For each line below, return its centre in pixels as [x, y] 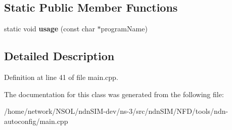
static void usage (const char [50, 29]
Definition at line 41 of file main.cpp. [61, 77]
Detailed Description [59, 56]
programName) [124, 29]
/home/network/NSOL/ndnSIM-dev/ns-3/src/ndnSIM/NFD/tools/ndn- [116, 111]
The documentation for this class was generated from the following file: [114, 94]
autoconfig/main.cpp [36, 121]
